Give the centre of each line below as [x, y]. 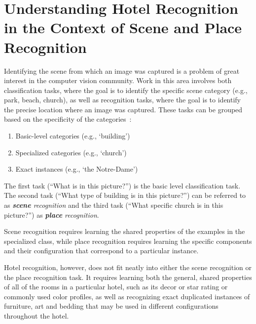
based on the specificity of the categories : [68, 119]
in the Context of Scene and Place [123, 27]
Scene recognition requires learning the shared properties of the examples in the [125, 231]
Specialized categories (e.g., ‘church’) [71, 152]
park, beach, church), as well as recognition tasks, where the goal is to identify [123, 100]
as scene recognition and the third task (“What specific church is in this [114, 205]
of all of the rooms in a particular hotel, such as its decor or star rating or [116, 287]
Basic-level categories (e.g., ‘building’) [73, 136]
